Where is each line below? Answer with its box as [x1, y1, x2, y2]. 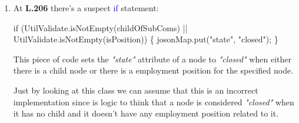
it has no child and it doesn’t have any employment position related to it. [13, 107, 279, 119]
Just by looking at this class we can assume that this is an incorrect [13, 84, 258, 96]
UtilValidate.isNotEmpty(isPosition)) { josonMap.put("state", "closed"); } [13, 33, 278, 45]
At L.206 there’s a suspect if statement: [13, 2, 159, 14]
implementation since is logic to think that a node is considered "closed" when [13, 95, 294, 108]
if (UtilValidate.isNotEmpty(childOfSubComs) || [13, 21, 188, 34]
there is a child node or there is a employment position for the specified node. [13, 64, 294, 77]
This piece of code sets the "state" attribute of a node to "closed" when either [13, 52, 291, 65]
